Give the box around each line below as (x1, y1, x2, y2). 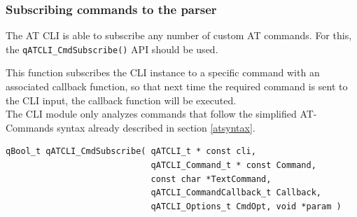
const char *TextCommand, (150, 174, 272, 184)
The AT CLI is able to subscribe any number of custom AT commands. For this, (6, 28, 352, 43)
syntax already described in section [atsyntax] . (57, 120, 255, 134)
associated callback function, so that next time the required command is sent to (6, 79, 348, 94)
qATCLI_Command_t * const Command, (150, 160, 316, 171)
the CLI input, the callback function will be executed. (6, 92, 237, 107)
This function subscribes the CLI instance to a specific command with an (6, 65, 320, 80)
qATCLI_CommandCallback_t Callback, (150, 188, 322, 198)
